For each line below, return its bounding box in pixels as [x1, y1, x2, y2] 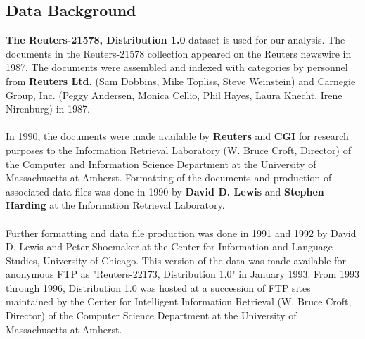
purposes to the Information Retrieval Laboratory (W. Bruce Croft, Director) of [6, 142, 351, 157]
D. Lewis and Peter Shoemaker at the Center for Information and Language [6, 239, 333, 254]
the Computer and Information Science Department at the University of [6, 156, 316, 171]
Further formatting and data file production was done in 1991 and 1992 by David [6, 225, 357, 240]
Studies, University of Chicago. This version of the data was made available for [6, 252, 346, 267]
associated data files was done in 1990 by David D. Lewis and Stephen [6, 184, 324, 198]
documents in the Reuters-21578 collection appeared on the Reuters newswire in [6, 46, 352, 60]
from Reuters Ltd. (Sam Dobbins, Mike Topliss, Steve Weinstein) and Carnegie [6, 73, 356, 88]
